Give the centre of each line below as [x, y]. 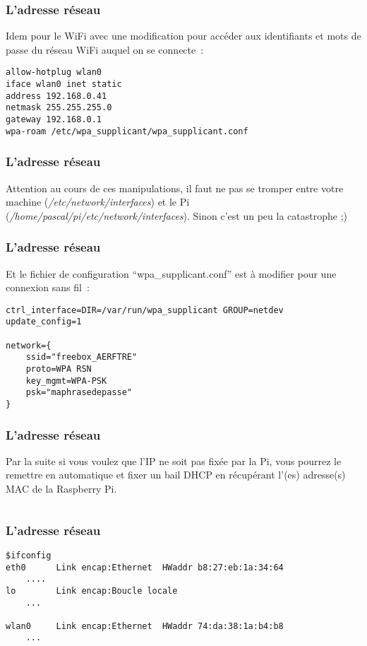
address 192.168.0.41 [56, 96]
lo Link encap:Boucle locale [92, 591]
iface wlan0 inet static [64, 84]
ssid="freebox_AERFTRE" [82, 357]
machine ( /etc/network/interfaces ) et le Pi [98, 202]
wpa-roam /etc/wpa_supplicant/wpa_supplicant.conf [127, 131]
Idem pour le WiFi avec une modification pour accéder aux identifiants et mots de [183, 36]
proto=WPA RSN [59, 369]
